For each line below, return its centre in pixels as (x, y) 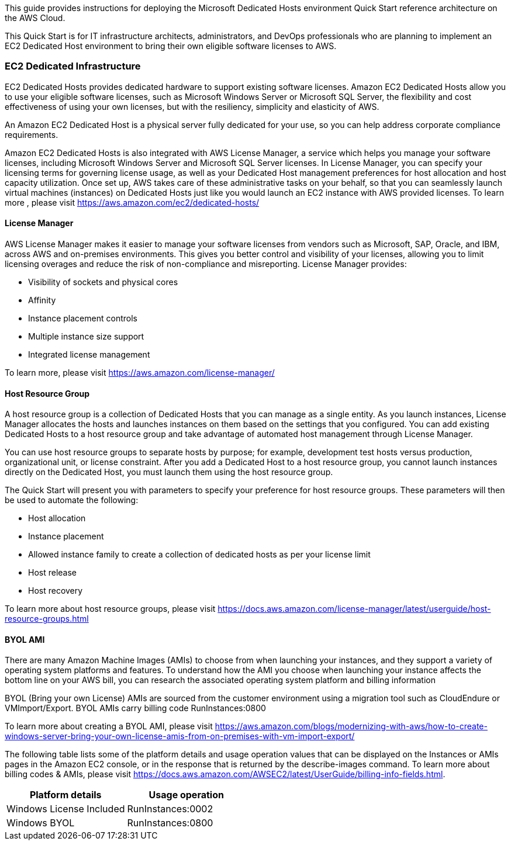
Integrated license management (89, 354)
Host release (53, 573)
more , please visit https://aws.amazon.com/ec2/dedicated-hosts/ (132, 202)
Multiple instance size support (86, 336)
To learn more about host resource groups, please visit (110, 609)
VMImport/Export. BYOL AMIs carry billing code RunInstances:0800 (135, 708)
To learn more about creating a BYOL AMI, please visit (109, 726)
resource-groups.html (47, 619)
